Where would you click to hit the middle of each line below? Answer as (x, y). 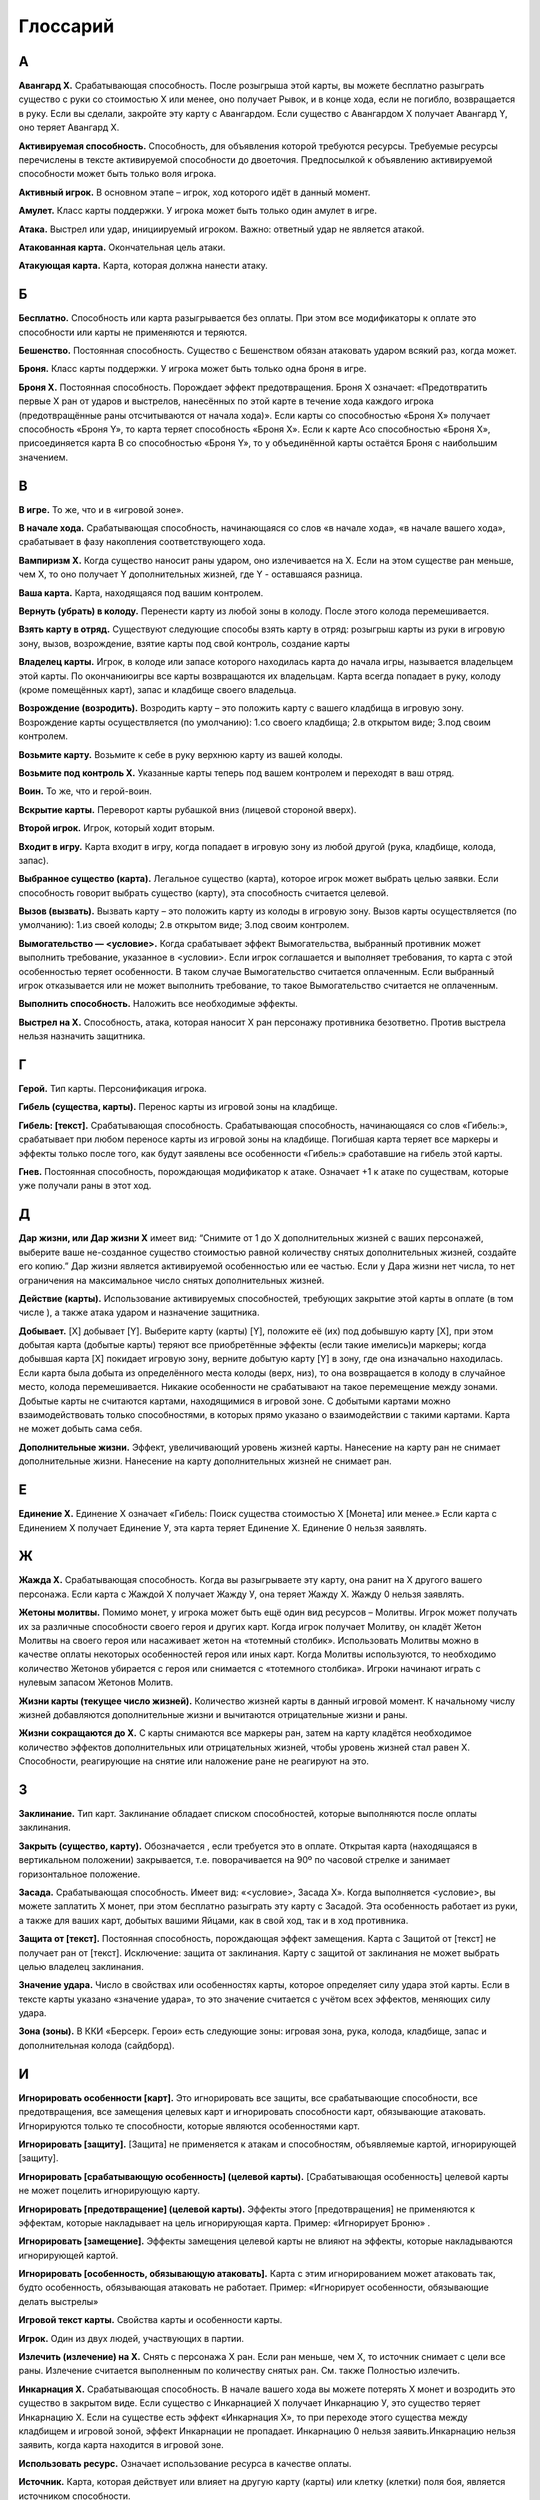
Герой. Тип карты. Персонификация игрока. (112, 1089)
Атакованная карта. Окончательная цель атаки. (122, 247)
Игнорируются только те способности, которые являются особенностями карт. (189, 2126)
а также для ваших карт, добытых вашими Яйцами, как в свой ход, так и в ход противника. (213, 1920)
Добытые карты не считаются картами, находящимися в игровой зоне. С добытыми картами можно (234, 1401)
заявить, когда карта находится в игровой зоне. (121, 2445)
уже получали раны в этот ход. (85, 1186)
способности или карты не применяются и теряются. (133, 332)
